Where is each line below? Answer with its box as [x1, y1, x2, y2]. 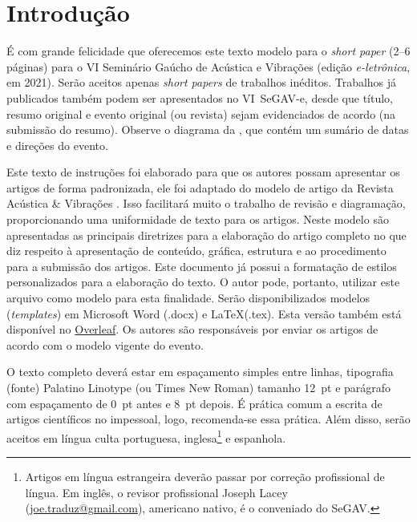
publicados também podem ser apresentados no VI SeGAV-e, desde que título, [6, 89, 393, 106]
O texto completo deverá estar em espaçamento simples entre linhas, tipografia [6, 363, 394, 380]
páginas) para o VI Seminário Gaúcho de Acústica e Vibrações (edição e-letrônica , [6, 58, 411, 75]
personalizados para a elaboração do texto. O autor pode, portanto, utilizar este [6, 273, 400, 290]
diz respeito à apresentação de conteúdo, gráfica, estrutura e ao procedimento [6, 242, 387, 259]
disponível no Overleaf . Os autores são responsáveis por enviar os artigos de [6, 321, 379, 338]
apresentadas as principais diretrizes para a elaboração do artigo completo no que [6, 226, 407, 243]
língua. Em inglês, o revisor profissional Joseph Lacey [25, 484, 288, 500]
